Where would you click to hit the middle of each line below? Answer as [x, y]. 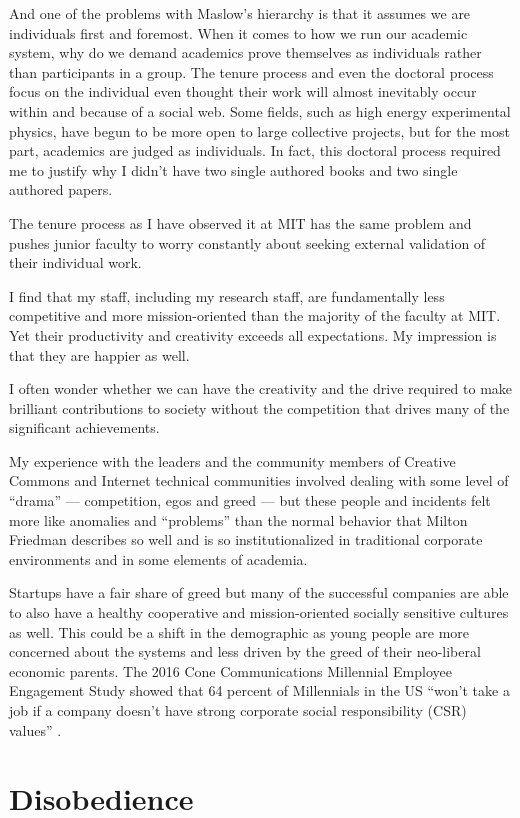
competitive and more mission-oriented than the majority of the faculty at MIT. [255, 315]
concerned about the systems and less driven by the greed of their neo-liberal [245, 651]
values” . [35, 729]
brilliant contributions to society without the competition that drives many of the [259, 407]
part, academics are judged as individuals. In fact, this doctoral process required [255, 150]
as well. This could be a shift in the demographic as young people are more [239, 631]
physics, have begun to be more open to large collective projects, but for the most [259, 130]
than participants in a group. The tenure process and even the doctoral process [251, 71]
